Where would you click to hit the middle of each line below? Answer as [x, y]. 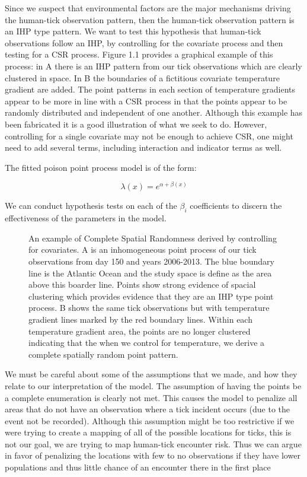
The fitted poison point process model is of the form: [101, 167]
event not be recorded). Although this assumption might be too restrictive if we [150, 420]
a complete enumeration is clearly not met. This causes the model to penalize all [151, 397]
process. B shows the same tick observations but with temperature [149, 308]
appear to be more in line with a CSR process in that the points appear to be [146, 101]
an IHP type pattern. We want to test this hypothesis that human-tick [133, 31]
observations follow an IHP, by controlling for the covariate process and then [144, 42]
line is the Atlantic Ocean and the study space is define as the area [150, 273]
